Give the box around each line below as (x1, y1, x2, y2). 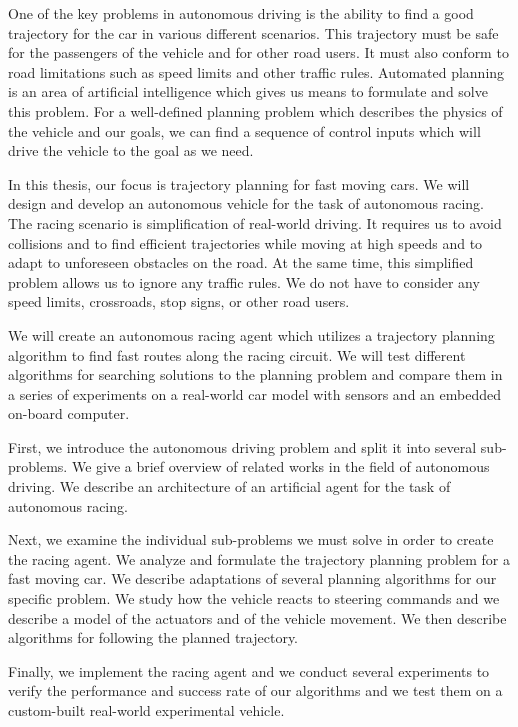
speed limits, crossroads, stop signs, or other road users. (8, 291, 350, 312)
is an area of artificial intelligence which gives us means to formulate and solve (8, 81, 488, 102)
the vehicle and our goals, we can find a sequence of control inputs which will (8, 120, 481, 141)
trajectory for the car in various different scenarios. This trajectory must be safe (8, 22, 499, 43)
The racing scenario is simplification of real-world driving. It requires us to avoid (8, 212, 502, 233)
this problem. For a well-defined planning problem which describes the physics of (8, 100, 503, 121)
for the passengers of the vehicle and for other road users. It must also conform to (8, 42, 509, 63)
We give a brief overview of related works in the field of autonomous (71, 456, 490, 477)
